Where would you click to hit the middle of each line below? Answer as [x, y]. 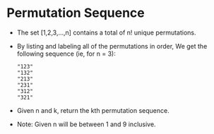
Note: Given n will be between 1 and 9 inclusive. [86, 124]
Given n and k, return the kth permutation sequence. [93, 110]
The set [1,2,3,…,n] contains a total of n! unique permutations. [106, 32]
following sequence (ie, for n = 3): [66, 54]
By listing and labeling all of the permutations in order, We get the [112, 46]
